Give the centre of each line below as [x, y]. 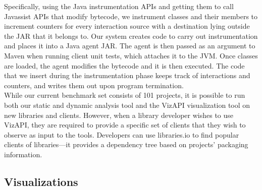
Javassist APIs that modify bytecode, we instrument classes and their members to [131, 16]
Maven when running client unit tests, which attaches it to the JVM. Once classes [131, 55]
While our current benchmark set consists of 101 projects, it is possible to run [125, 95]
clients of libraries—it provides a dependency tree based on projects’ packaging [126, 144]
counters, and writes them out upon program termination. [94, 85]
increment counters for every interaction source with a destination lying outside [127, 26]
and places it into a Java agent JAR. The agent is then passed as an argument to [130, 46]
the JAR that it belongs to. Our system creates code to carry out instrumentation [131, 36]
